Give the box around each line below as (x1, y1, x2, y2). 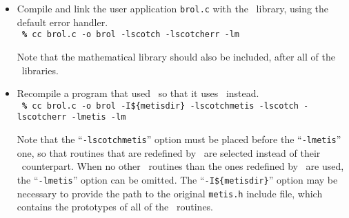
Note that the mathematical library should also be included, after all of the (17, 49, 335, 63)
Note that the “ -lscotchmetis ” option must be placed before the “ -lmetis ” (17, 132, 341, 146)
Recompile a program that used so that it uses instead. (17, 86, 259, 100)
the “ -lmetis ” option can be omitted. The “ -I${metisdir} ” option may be (17, 172, 338, 186)
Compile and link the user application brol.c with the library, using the (17, 1, 329, 15)
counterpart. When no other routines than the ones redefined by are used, (21, 159, 344, 173)
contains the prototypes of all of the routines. (17, 199, 214, 214)
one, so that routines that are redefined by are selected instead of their (17, 145, 321, 160)
